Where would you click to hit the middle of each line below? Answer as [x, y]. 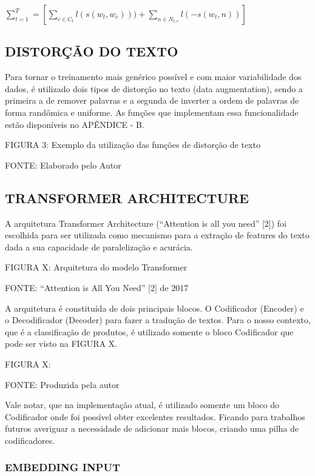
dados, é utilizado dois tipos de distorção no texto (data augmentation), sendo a [154, 88]
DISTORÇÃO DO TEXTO [92, 51]
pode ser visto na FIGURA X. [61, 344]
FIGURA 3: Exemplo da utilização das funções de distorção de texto [133, 145]
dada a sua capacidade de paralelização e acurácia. [99, 246]
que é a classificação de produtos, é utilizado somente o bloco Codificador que [149, 331]
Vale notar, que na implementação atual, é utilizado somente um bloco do [142, 405]
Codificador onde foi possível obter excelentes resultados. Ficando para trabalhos [155, 416]
